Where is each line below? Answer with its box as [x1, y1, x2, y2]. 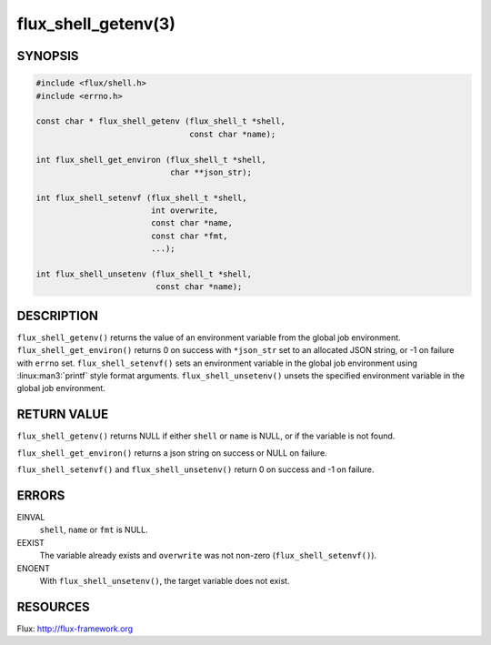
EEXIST [16, 537, 45, 548]
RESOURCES [16, 599, 90, 614]
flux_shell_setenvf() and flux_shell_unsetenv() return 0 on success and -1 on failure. [16, 464, 375, 475]
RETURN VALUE [16, 407, 109, 422]
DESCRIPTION [16, 307, 99, 323]
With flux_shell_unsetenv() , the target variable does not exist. [39, 576, 290, 587]
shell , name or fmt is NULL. [39, 524, 149, 536]
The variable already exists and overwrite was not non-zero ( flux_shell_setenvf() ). [39, 550, 377, 561]
